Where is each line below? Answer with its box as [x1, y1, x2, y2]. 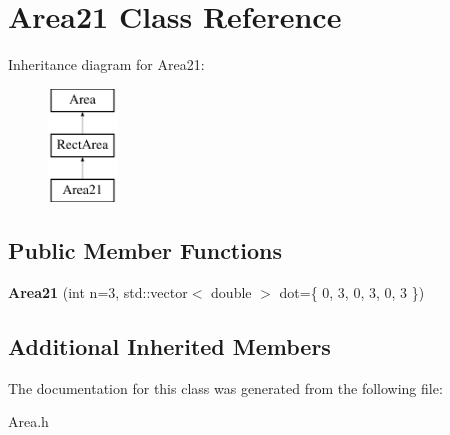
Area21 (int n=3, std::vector [8, 281, 188, 302]
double [211, 281, 252, 302]
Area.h [8, 411, 49, 432]
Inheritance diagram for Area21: [8, 54, 205, 75]
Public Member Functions [8, 235, 282, 266]
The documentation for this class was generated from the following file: [8, 377, 443, 398]
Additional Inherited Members [8, 330, 331, 361]
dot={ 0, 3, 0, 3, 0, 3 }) [279, 281, 425, 302]
